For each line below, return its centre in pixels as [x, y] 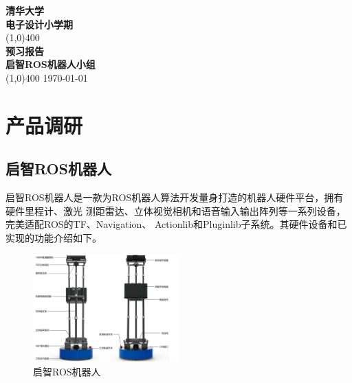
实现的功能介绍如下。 [54, 237]
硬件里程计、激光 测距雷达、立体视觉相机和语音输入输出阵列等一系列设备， [176, 210]
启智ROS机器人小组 [51, 64]
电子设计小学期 [39, 24]
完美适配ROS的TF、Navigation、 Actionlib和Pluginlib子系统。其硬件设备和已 [176, 224]
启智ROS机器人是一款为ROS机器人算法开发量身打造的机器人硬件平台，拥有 [175, 197]
